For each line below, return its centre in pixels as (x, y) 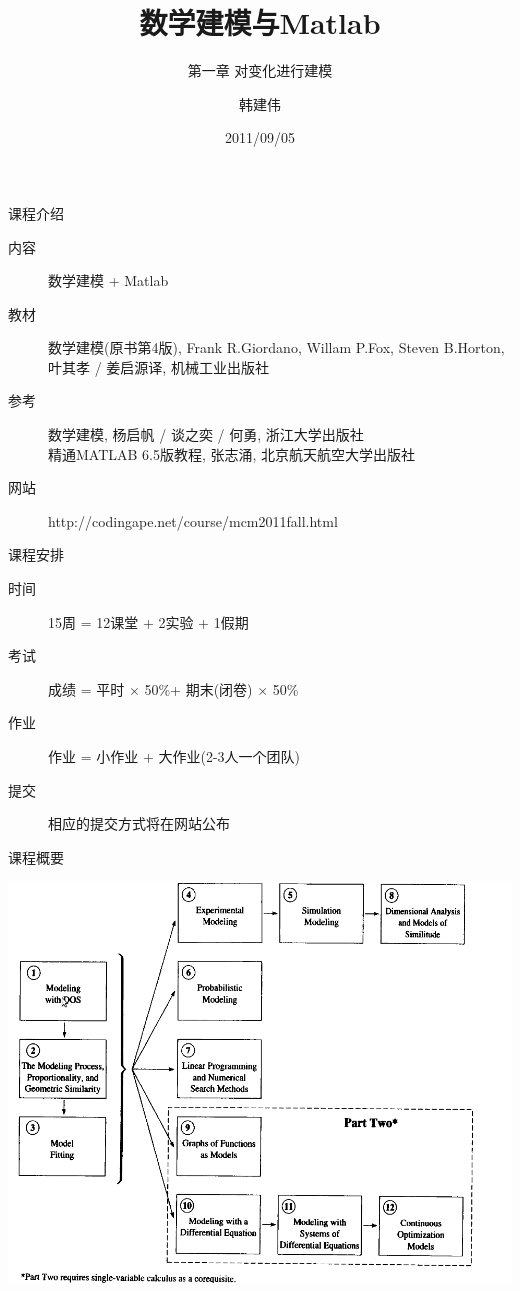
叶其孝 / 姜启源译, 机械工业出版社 (158, 366)
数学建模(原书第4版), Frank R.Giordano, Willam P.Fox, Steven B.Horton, (276, 347)
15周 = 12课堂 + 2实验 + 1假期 (148, 621)
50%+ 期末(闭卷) (198, 688)
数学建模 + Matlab (108, 280)
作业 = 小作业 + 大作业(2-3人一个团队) (174, 756)
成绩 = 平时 (86, 688)
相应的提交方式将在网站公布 (139, 823)
